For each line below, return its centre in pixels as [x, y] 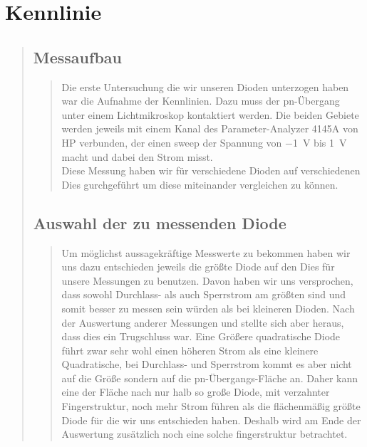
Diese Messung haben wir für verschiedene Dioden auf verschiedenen [211, 170]
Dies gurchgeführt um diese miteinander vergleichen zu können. [200, 184]
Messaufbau [77, 57]
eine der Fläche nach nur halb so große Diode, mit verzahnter [196, 392]
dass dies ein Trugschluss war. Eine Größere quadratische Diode [201, 336]
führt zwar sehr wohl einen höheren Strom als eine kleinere [190, 350]
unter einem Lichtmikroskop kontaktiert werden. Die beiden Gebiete [210, 114]
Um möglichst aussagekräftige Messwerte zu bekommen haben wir [206, 252]
